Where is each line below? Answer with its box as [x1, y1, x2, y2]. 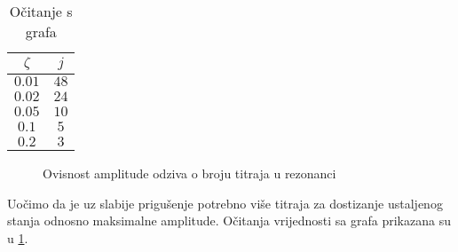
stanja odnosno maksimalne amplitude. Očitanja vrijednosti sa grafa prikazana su [7, 211, 451, 230]
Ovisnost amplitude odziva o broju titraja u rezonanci [43, 164, 336, 182]
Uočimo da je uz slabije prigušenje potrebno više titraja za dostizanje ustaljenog [7, 193, 443, 212]
